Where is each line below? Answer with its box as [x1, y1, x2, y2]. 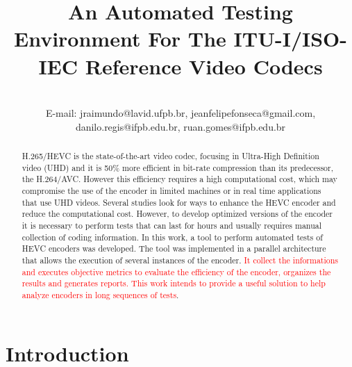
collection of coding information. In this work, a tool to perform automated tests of [22, 231, 323, 243]
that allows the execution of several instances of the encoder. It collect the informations [22, 254, 339, 266]
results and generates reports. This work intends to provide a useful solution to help [22, 277, 326, 289]
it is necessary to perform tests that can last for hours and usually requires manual [22, 220, 321, 231]
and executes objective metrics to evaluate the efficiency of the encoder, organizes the [22, 266, 331, 277]
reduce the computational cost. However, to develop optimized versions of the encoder [22, 208, 333, 220]
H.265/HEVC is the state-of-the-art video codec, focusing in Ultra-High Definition [22, 150, 319, 162]
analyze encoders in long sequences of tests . [22, 288, 179, 300]
